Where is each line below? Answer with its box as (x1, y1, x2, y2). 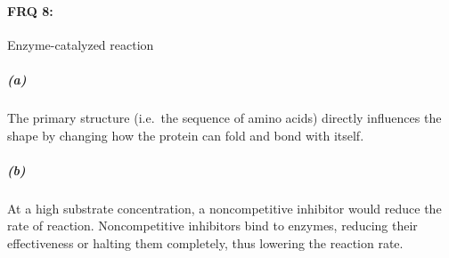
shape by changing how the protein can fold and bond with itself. (7, 125, 364, 144)
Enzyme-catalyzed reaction (7, 35, 154, 53)
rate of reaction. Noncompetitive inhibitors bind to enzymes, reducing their (7, 216, 418, 235)
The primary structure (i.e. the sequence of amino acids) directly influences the (7, 108, 442, 126)
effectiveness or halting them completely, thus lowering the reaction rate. (7, 233, 404, 252)
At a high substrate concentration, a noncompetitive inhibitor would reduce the (7, 198, 442, 217)
